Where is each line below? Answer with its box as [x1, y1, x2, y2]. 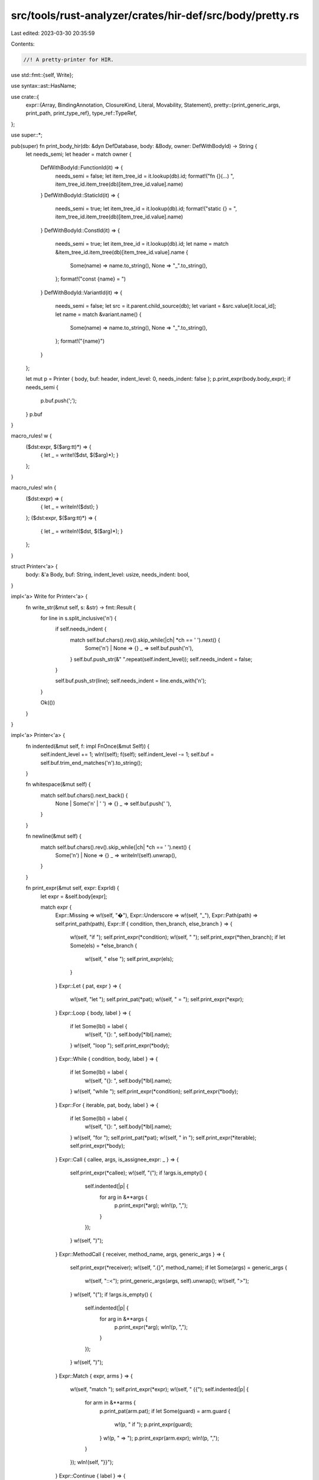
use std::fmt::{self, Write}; [11, 71, 74, 78]
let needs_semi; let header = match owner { [25, 151, 132, 158]
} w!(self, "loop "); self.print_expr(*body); [70, 1042, 170, 1049]
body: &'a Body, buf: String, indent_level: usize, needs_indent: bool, [25, 571, 190, 578]
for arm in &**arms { [84, 1399, 136, 1406]
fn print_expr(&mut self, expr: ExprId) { [25, 884, 119, 892]
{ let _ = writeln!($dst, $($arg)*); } [40, 527, 123, 535]
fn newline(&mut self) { [25, 832, 82, 840]
